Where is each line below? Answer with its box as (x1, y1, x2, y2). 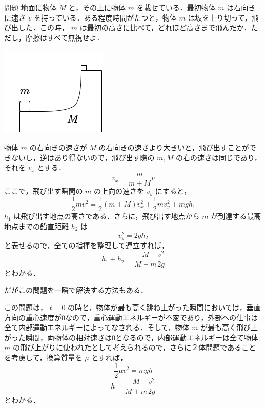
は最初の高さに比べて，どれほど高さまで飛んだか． (79, 22, 251, 33)
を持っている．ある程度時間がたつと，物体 (34, 12, 177, 23)
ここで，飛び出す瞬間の (4, 185, 83, 196)
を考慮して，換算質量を (4, 352, 83, 362)
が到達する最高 (211, 211, 261, 221)
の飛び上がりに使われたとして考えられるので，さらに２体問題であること (12, 342, 256, 353)
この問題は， (4, 301, 47, 312)
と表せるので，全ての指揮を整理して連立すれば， (4, 240, 169, 251)
